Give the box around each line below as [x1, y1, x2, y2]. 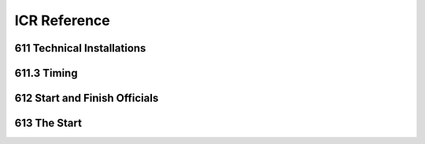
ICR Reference [14, 12, 110, 29]
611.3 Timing [14, 67, 78, 80]
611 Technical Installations [14, 41, 146, 55]
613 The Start [14, 117, 83, 130]
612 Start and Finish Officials [14, 92, 159, 105]
